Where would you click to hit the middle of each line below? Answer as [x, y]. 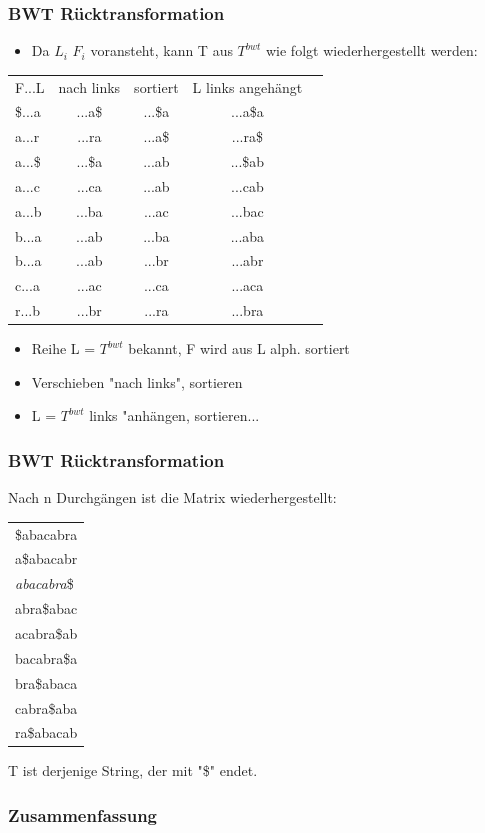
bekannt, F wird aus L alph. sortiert [239, 348]
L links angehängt [247, 86]
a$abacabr [46, 558]
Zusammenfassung [83, 814]
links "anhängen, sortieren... [174, 415]
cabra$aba [46, 707]
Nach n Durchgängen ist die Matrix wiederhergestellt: [172, 497]
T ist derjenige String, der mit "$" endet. [133, 770]
